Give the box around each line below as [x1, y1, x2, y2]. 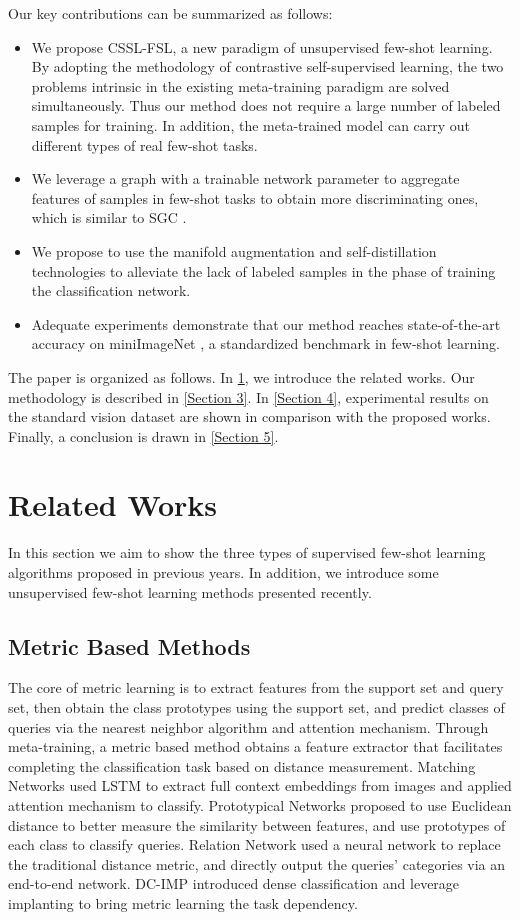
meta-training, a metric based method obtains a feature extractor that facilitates [8, 736, 503, 757]
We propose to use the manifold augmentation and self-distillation [31, 240, 437, 261]
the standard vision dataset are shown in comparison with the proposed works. [8, 406, 491, 427]
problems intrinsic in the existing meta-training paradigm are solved [31, 75, 450, 96]
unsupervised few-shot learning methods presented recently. [8, 581, 372, 602]
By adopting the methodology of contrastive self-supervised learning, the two [31, 56, 504, 77]
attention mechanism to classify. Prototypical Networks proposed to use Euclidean [8, 794, 512, 815]
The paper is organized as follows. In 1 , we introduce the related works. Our [8, 366, 475, 387]
